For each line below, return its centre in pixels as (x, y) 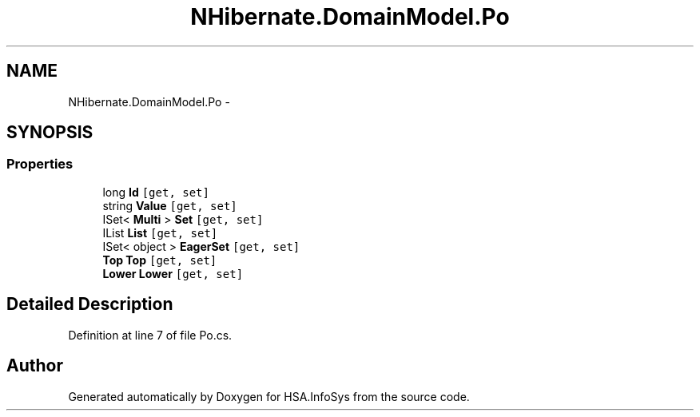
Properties (40, 164)
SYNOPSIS (50, 133)
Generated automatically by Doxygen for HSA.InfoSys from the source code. (269, 396)
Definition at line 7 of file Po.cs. (150, 335)
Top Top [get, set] (160, 260)
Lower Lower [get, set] (173, 273)
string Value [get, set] (170, 205)
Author (35, 366)
